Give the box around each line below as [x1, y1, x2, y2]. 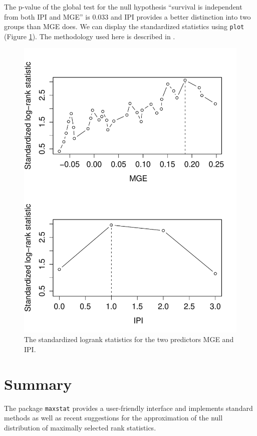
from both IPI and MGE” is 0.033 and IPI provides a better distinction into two [4, 11, 251, 22]
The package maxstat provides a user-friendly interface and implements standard [4, 402, 253, 413]
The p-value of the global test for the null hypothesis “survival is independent [4, 2, 242, 12]
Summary [4, 373, 72, 394]
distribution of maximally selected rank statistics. [4, 422, 156, 432]
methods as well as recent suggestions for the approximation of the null [4, 412, 223, 423]
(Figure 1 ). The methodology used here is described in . [4, 31, 175, 41]
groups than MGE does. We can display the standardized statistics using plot [4, 21, 244, 32]
